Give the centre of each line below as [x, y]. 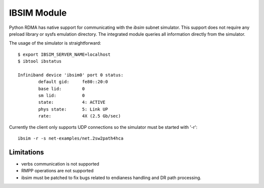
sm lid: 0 [62, 96]
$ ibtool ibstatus [40, 61]
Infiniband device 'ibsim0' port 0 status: [71, 75]
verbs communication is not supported [60, 164]
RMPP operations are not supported [57, 171]
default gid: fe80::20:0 [73, 82]
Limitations [26, 152]
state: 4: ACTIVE [72, 102]
